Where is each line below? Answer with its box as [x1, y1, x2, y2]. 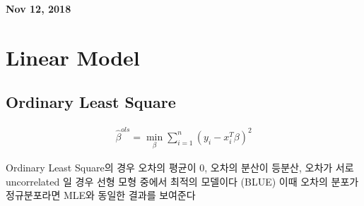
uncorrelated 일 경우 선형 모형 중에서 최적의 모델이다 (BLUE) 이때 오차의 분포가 [6, 174, 359, 188]
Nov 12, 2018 [6, 1, 71, 16]
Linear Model [6, 42, 140, 71]
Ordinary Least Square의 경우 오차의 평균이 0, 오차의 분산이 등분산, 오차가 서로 [6, 160, 354, 175]
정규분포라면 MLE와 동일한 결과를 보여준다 [6, 188, 196, 202]
